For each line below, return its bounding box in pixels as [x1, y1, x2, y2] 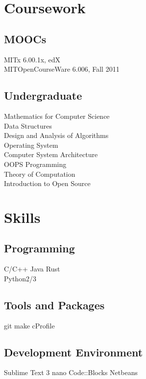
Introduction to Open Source [4, 178, 91, 189]
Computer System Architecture [4, 149, 98, 160]
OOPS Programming [4, 159, 67, 169]
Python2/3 [4, 273, 36, 283]
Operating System [4, 139, 58, 150]
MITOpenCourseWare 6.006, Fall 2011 [4, 64, 120, 74]
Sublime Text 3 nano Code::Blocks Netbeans [4, 367, 138, 378]
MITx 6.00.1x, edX [4, 54, 61, 64]
